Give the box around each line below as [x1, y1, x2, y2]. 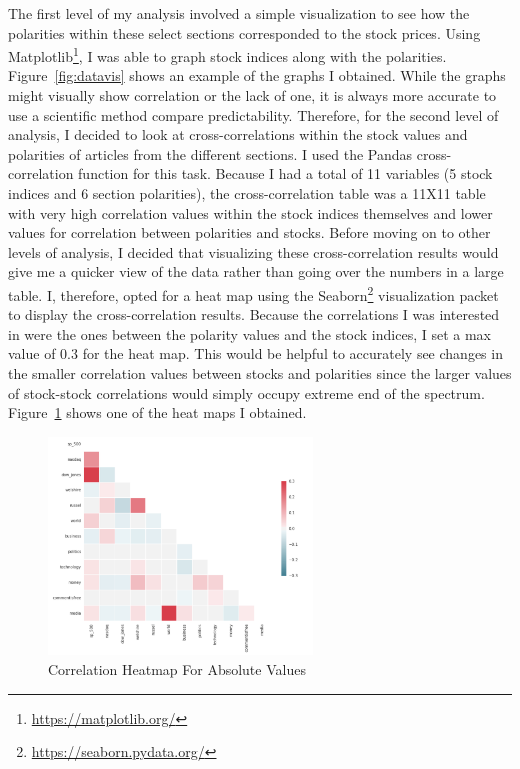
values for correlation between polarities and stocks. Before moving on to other [8, 222, 491, 243]
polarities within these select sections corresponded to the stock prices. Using [8, 22, 481, 43]
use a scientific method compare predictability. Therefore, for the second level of [8, 104, 499, 125]
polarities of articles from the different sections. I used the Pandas [8, 143, 413, 164]
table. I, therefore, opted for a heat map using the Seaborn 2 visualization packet [8, 281, 499, 305]
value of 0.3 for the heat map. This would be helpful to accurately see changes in [8, 343, 503, 364]
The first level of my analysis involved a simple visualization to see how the [8, 3, 470, 23]
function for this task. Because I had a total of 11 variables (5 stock [78, 163, 493, 184]
